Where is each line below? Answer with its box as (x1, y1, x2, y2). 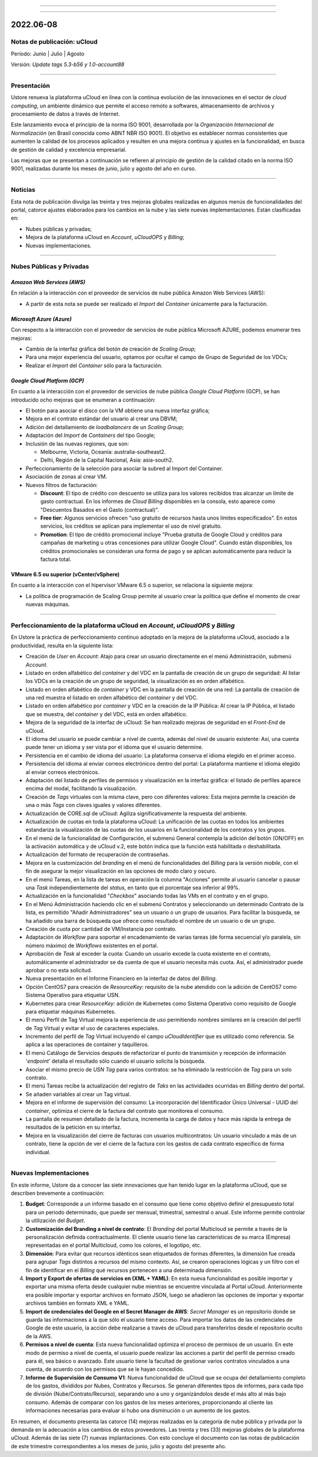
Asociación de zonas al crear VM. (25, 473, 107, 481)
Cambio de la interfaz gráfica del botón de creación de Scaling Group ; (25, 345, 196, 352)
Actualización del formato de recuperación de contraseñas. (25, 851, 170, 858)
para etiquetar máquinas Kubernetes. (25, 1008, 116, 1015)
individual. (25, 1148, 51, 1155)
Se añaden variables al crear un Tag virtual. (25, 1090, 131, 1097)
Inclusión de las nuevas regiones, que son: (25, 440, 130, 447)
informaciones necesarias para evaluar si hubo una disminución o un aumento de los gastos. (25, 1407, 251, 1414)
